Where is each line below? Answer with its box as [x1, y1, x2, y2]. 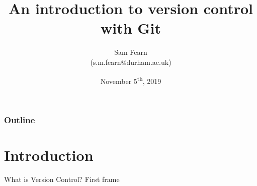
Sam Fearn [114, 47, 147, 57]
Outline [4, 113, 35, 126]
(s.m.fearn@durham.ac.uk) [90, 56, 172, 67]
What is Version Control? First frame [4, 173, 120, 184]
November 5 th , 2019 [100, 74, 161, 86]
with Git [100, 18, 161, 38]
